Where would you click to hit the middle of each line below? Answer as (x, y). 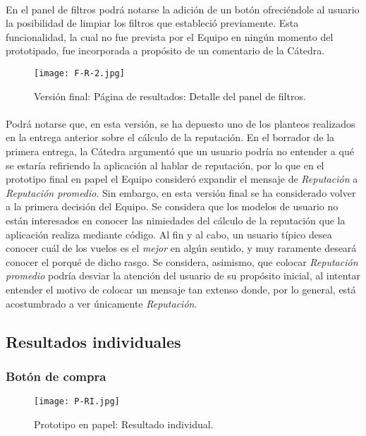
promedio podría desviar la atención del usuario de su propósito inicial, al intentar (183, 275)
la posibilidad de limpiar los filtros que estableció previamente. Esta (152, 23)
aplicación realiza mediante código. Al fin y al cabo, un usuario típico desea (169, 234)
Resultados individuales (93, 341)
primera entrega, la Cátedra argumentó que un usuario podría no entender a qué (180, 151)
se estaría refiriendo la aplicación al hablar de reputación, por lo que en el (165, 165)
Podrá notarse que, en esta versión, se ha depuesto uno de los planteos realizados (181, 123)
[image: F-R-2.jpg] (79, 73)
